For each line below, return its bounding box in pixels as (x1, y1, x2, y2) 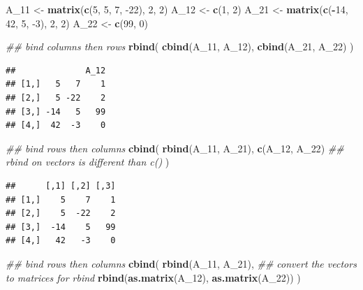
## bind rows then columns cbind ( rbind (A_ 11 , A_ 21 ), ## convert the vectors (6, 256, 357, 270)
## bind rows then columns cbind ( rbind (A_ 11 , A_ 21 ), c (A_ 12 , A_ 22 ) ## (6, 140, 344, 155)
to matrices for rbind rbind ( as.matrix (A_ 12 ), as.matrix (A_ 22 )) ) (6, 270, 301, 284)
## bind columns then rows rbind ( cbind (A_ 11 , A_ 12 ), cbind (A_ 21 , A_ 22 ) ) (6, 39, 354, 54)
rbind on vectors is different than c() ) (6, 154, 170, 169)
